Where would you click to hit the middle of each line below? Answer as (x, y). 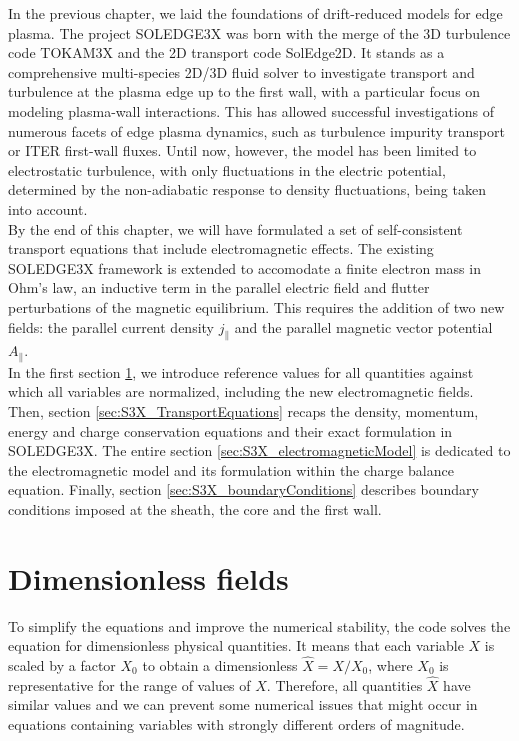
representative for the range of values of (129, 684)
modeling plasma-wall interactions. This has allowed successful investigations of (251, 110)
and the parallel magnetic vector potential (363, 326)
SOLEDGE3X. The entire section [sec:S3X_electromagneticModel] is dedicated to (259, 450)
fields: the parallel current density (111, 326)
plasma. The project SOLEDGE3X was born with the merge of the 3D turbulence (259, 32)
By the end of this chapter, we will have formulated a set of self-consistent (235, 228)
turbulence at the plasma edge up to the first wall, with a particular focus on (244, 91)
